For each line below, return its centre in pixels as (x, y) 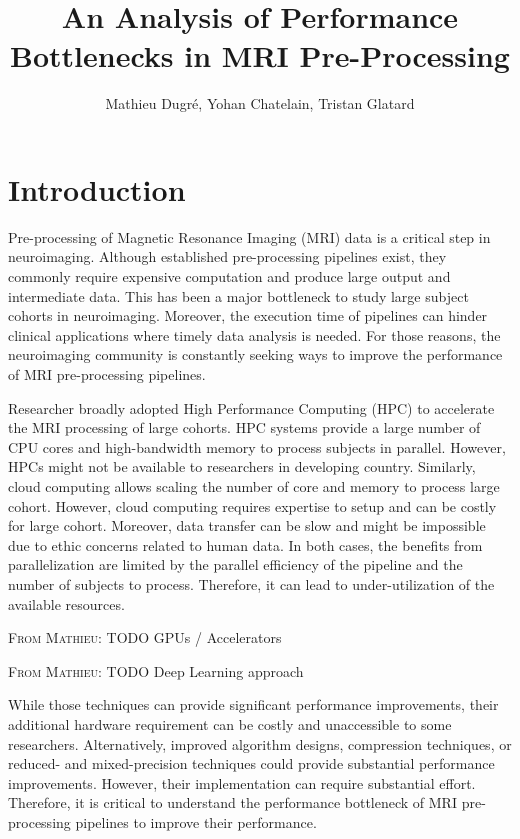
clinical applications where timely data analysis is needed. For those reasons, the (254, 334)
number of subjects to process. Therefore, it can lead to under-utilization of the (251, 583)
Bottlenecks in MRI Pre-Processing (260, 55)
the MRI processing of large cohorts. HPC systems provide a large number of (244, 427)
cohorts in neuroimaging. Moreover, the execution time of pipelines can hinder (248, 315)
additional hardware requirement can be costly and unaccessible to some (230, 723)
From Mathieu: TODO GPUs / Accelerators (145, 637)
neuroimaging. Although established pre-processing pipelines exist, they (227, 256)
